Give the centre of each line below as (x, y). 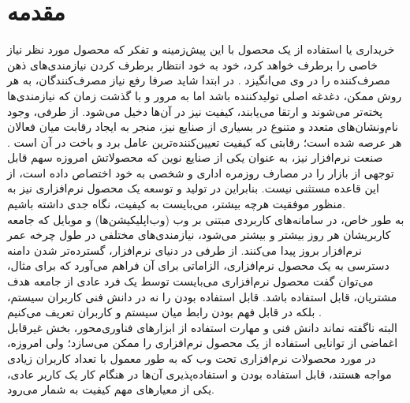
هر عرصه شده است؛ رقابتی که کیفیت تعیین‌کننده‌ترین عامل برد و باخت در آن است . (205, 142)
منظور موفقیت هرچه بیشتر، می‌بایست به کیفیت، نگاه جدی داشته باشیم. (177, 204)
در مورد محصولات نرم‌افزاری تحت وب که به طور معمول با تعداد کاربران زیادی (192, 358)
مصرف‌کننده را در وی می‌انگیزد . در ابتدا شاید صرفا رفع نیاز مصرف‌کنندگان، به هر (199, 80)
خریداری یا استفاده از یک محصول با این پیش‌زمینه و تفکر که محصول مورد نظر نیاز (201, 49)
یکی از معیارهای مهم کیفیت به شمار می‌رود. (111, 389)
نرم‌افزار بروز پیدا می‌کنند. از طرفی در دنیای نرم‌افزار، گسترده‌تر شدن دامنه (184, 250)
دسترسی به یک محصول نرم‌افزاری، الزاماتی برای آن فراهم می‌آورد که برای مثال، (198, 265)
